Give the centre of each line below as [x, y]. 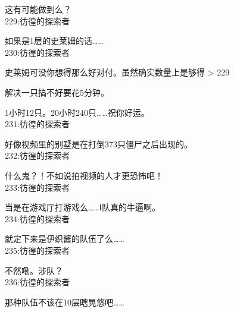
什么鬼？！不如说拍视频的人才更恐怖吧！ [84, 175]
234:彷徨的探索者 [37, 218]
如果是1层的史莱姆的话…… [54, 41]
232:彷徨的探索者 [37, 155]
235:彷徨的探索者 [37, 250]
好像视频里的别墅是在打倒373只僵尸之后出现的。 [99, 144]
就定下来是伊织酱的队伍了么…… [65, 239]
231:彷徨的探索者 [37, 124]
